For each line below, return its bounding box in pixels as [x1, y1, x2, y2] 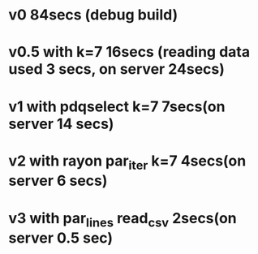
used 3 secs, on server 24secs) [8, 60, 226, 79]
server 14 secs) [8, 114, 114, 133]
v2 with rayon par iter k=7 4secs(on [8, 152, 247, 173]
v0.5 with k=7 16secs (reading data [8, 43, 250, 62]
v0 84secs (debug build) [8, 6, 178, 24]
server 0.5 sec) [8, 229, 114, 248]
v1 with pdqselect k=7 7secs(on [8, 97, 226, 115]
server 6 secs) [8, 172, 108, 190]
